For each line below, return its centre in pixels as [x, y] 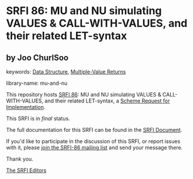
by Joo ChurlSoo [37, 57]
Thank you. [20, 159]
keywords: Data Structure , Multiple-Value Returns [66, 72]
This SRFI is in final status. [38, 118]
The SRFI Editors [26, 170]
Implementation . [26, 107]
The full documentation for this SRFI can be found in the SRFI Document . [94, 130]
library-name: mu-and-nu [37, 83]
